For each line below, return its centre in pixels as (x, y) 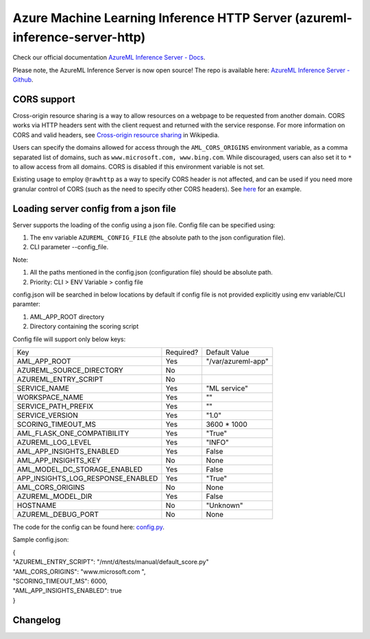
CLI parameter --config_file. (69, 247)
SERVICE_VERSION (48, 415)
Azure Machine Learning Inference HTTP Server (152, 18)
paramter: (26, 304)
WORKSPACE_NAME (50, 397)
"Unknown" (224, 505)
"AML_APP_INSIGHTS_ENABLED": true (67, 591)
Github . (23, 80)
